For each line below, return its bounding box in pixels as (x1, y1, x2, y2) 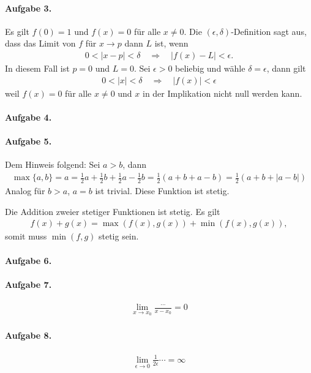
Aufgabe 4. (5, 110, 52, 123)
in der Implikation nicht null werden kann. (142, 86, 302, 99)
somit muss (5, 230, 47, 243)
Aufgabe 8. (5, 329, 52, 342)
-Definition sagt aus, (231, 24, 307, 37)
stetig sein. (98, 230, 139, 243)
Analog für (5, 184, 45, 197)
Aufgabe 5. (5, 135, 52, 148)
